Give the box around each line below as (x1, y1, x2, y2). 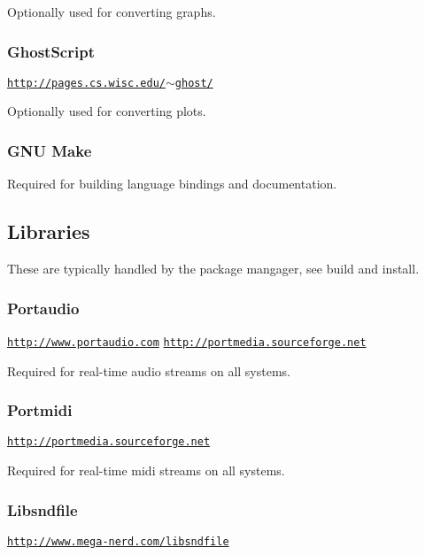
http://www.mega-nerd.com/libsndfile (7, 535, 229, 548)
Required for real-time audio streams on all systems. (7, 361, 290, 380)
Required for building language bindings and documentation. (7, 174, 337, 193)
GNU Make (7, 139, 92, 161)
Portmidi (7, 399, 73, 421)
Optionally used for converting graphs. (7, 3, 216, 20)
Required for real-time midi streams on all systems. (7, 461, 285, 480)
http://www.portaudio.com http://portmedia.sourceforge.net (7, 335, 367, 349)
